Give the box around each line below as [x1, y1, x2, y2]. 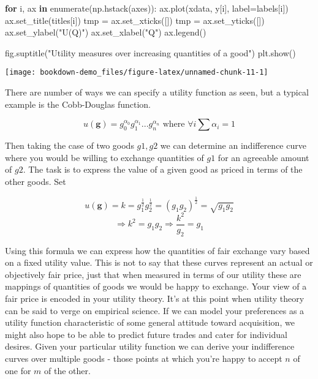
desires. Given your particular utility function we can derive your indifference [5, 340, 295, 353]
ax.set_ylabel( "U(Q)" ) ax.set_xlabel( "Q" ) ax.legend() [5, 26, 206, 39]
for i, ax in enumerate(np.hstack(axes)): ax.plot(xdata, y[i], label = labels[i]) [5, 2, 289, 14]
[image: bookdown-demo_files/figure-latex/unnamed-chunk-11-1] [5, 68, 268, 77]
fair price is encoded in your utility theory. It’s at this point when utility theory [5, 292, 305, 305]
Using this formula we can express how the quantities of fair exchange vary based [5, 244, 310, 257]
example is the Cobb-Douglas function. [5, 97, 151, 110]
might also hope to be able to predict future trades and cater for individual [5, 328, 287, 340]
